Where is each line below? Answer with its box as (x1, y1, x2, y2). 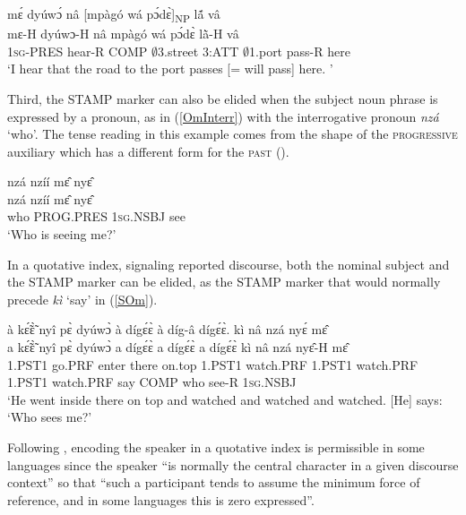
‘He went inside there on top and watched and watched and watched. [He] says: (7, 390, 443, 408)
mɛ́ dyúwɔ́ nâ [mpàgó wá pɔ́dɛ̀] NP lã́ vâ (7, 4, 220, 25)
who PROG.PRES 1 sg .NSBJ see (7, 207, 186, 226)
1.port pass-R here (249, 41, 350, 60)
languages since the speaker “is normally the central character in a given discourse (7, 455, 459, 474)
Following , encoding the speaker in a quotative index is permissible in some (7, 438, 425, 456)
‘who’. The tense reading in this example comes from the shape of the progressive (7, 124, 458, 143)
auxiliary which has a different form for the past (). (7, 142, 289, 160)
